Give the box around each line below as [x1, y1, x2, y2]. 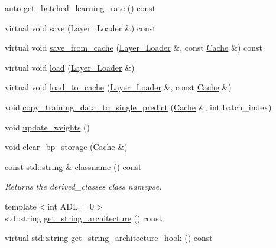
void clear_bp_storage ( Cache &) [5, 141, 128, 153]
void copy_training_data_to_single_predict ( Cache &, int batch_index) [5, 100, 272, 113]
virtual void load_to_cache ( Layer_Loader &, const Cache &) [5, 81, 232, 93]
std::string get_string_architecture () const [5, 211, 163, 224]
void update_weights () [5, 120, 90, 133]
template [5, 200, 37, 212]
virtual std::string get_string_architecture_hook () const [5, 231, 213, 244]
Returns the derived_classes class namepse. [5, 180, 162, 192]
